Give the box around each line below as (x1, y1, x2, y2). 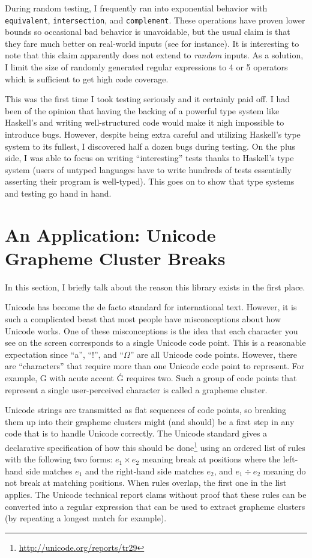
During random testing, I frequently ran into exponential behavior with (5, 2, 268, 14)
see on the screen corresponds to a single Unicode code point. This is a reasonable (5, 336, 306, 349)
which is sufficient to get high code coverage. (5, 72, 169, 85)
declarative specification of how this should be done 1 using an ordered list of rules (5, 440, 305, 453)
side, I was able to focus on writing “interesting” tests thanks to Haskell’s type (5, 152, 294, 164)
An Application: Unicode (5, 222, 216, 247)
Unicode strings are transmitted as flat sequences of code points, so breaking (5, 403, 286, 416)
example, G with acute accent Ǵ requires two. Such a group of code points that (5, 372, 297, 384)
